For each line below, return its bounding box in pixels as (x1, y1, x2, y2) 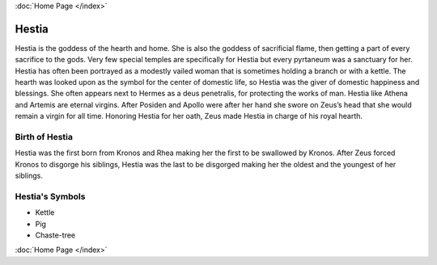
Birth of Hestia (15, 132, 73, 143)
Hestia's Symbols (15, 191, 86, 202)
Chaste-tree (35, 230, 76, 240)
